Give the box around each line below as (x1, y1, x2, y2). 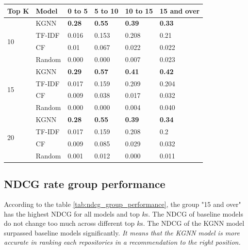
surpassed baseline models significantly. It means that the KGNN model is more (4, 227, 240, 237)
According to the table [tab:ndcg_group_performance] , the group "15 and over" (4, 199, 241, 209)
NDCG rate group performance (4, 176, 165, 191)
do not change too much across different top (4, 218, 135, 228)
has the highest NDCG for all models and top (4, 208, 140, 219)
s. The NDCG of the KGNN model (140, 218, 245, 228)
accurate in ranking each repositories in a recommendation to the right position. (4, 237, 241, 247)
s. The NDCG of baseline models (145, 208, 243, 219)
